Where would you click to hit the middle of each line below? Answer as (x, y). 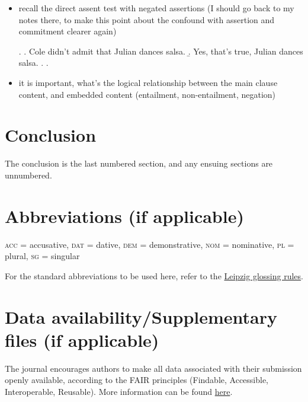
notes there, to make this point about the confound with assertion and (147, 19)
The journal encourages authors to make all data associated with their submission (153, 368)
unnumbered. (28, 175)
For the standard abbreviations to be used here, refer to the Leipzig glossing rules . (154, 275)
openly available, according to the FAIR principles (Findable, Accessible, (137, 380)
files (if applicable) (82, 339)
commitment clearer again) (68, 31)
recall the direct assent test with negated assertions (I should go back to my (156, 8)
